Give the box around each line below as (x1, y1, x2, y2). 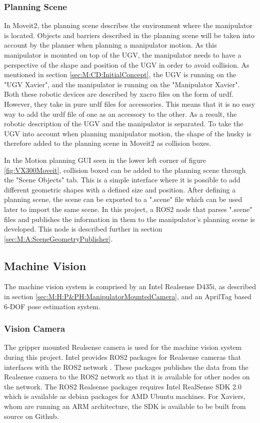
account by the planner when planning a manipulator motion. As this (4, 40, 217, 50)
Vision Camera (4, 322, 65, 335)
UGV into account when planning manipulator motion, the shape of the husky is (4, 128, 251, 138)
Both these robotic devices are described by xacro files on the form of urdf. (4, 89, 233, 99)
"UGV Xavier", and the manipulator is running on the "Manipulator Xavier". (4, 79, 240, 89)
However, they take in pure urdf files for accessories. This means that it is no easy (4, 98, 255, 109)
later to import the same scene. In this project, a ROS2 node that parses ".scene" (4, 203, 252, 214)
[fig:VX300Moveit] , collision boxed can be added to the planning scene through (4, 164, 246, 175)
